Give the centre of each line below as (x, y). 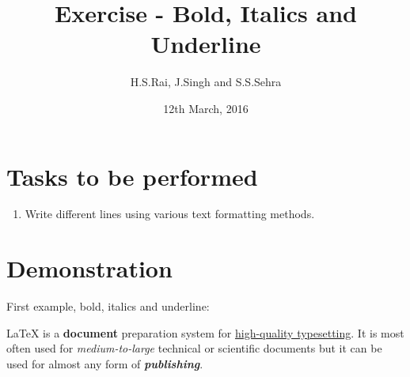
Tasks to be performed (132, 176)
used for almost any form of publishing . (105, 363)
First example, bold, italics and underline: (108, 306)
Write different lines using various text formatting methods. (170, 214)
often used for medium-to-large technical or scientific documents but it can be (194, 348)
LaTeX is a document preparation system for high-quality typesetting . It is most (205, 332)
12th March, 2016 (206, 108)
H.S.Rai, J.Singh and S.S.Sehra (206, 82)
